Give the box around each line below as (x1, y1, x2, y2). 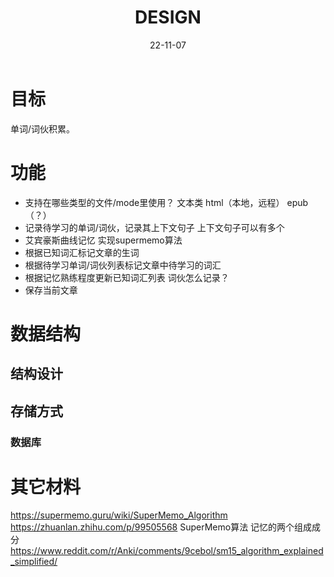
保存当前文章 (24, 284, 78, 296)
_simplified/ (10, 556, 58, 568)
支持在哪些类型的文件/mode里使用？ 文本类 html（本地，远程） (24, 196, 285, 208)
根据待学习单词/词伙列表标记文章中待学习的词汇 (24, 259, 222, 271)
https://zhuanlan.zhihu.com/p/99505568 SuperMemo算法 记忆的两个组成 (10, 521, 313, 533)
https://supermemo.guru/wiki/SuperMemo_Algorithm (10, 509, 228, 521)
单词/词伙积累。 (10, 122, 76, 135)
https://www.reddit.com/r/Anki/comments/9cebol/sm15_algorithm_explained (10, 545, 324, 557)
